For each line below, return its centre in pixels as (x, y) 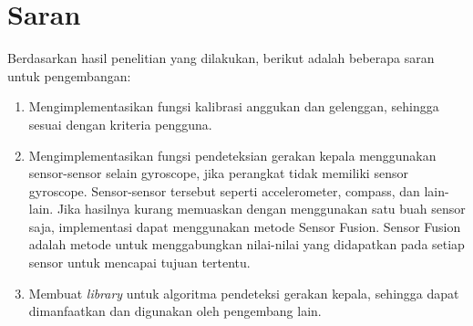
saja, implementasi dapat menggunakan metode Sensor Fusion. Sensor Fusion (245, 226)
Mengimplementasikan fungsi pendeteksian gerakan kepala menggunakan (232, 155)
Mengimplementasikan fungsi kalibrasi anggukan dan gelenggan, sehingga (234, 106)
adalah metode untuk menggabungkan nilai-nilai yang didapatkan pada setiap (247, 244)
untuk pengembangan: (69, 75)
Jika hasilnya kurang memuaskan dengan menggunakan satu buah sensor (261, 209)
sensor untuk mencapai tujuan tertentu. (139, 263)
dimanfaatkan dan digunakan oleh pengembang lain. (175, 311)
